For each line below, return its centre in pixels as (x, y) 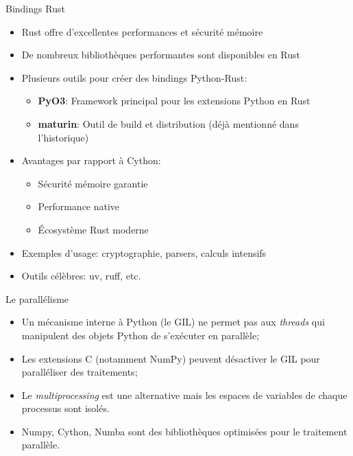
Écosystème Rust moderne (93, 229)
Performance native (79, 206)
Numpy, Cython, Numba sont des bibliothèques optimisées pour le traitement (184, 431)
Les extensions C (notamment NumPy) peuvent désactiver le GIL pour (171, 358)
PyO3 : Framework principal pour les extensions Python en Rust (174, 101)
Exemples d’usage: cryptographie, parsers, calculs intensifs (144, 252)
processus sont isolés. (65, 408)
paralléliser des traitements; (80, 372)
